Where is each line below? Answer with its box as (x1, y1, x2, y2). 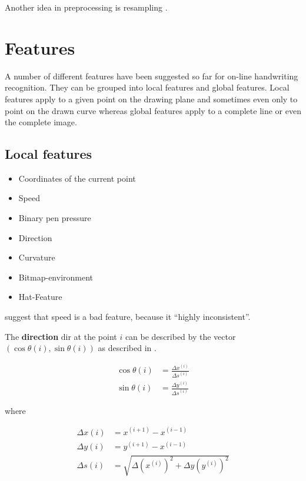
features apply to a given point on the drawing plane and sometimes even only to (5, 92, 298, 105)
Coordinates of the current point (18, 172, 136, 184)
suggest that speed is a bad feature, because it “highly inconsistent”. (5, 310, 251, 323)
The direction (5, 330, 59, 342)
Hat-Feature (18, 290, 62, 303)
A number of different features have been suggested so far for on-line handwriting (5, 69, 298, 82)
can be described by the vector (125, 330, 236, 342)
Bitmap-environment (18, 270, 94, 283)
